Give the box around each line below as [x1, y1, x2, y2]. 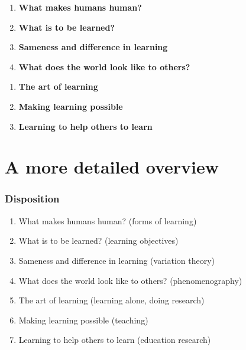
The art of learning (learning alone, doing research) [18, 294, 205, 306]
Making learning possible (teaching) [18, 313, 148, 326]
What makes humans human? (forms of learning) [18, 214, 197, 227]
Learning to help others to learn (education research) [18, 333, 211, 346]
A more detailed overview [5, 155, 219, 179]
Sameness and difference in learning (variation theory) [18, 254, 215, 266]
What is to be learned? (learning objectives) [18, 234, 179, 247]
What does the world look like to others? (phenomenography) [18, 274, 242, 286]
